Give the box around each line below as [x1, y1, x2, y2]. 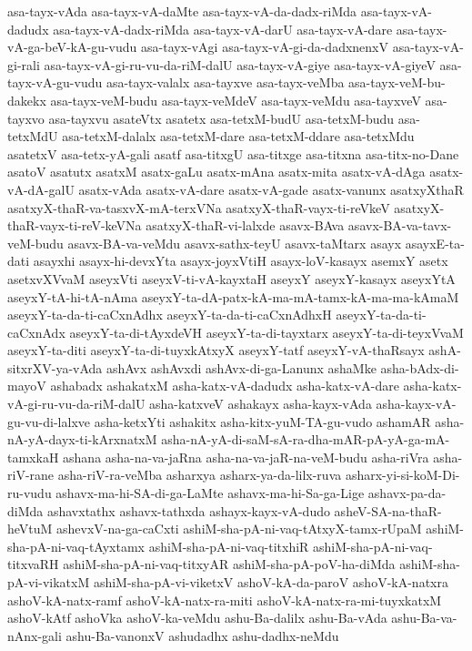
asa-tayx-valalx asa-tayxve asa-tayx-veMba [105, 73, 345, 92]
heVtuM [7, 519, 53, 538]
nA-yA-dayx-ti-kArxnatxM [7, 430, 157, 449]
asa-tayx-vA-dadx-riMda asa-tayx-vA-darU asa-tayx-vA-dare [53, 19, 393, 38]
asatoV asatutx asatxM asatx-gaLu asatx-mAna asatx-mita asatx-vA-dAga [7, 162, 426, 181]
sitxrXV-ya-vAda [7, 358, 103, 377]
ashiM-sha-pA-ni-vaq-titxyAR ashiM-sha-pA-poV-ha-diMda [63, 554, 396, 574]
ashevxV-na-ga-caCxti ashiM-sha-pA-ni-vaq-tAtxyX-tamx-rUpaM [56, 519, 422, 538]
